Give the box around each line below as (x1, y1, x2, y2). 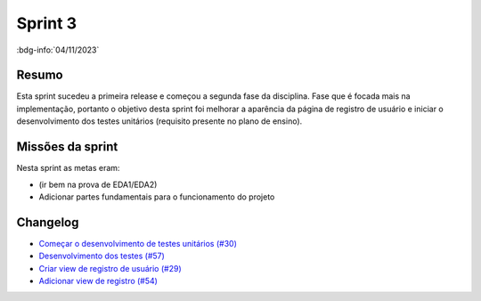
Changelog (16, 215, 79, 230)
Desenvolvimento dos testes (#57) (38, 250, 165, 262)
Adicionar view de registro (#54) (38, 276, 158, 286)
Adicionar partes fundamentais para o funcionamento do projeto (38, 191, 275, 202)
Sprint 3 (16, 13, 77, 33)
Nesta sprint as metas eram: (16, 163, 120, 174)
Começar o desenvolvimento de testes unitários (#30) (38, 238, 238, 248)
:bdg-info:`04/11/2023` (16, 45, 100, 55)
